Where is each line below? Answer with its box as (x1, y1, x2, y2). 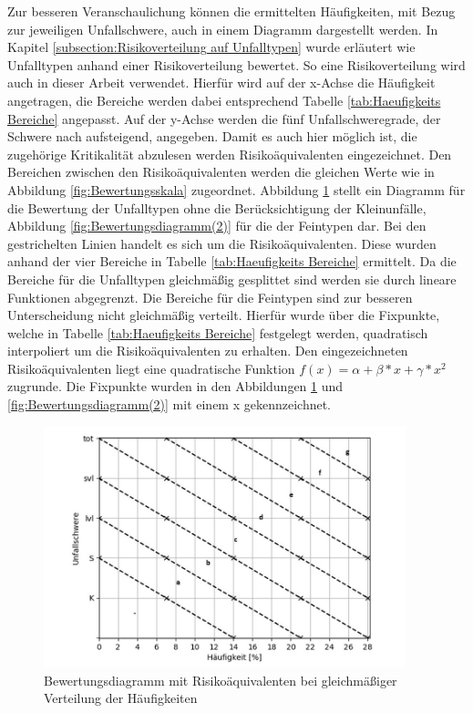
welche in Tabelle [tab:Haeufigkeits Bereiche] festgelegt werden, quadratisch (7, 323, 428, 342)
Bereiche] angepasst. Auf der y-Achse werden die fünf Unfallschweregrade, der (7, 108, 441, 128)
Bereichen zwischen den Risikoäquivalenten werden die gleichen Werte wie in (7, 162, 435, 181)
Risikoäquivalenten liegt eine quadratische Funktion (7, 358, 295, 377)
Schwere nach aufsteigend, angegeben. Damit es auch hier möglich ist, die (7, 127, 417, 146)
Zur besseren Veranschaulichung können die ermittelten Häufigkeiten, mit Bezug (7, 2, 456, 20)
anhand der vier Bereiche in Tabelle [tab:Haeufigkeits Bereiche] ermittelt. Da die (7, 252, 457, 271)
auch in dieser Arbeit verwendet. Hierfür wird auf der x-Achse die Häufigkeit (7, 73, 436, 92)
